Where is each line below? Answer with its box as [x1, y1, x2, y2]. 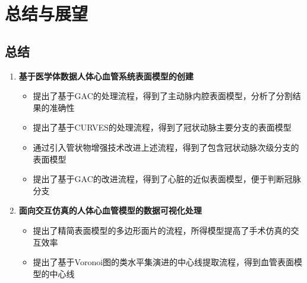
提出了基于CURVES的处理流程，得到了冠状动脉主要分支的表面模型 [33, 121, 292, 133]
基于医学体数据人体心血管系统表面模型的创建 [18, 69, 194, 82]
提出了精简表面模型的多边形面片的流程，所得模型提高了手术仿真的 [33, 224, 291, 236]
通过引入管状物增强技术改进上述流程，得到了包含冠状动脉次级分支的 [33, 141, 299, 153]
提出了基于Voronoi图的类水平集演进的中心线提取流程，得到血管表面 [33, 256, 295, 268]
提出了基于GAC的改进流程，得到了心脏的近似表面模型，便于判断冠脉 [33, 173, 301, 185]
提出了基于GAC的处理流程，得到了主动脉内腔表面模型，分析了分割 [33, 90, 293, 102]
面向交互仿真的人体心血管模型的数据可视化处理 [18, 204, 202, 217]
